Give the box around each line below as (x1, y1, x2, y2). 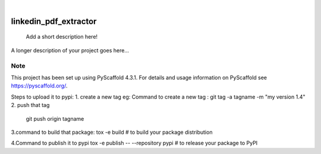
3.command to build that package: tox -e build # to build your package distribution (11, 128, 213, 136)
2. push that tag (11, 102, 50, 109)
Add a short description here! (26, 33, 98, 40)
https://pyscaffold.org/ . (11, 82, 68, 89)
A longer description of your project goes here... (11, 46, 129, 54)
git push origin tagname (26, 115, 84, 122)
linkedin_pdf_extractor (11, 16, 97, 26)
